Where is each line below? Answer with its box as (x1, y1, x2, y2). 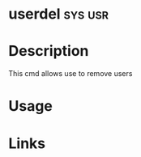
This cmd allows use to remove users (8, 69, 133, 78)
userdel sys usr (8, 5, 109, 23)
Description (8, 42, 89, 61)
